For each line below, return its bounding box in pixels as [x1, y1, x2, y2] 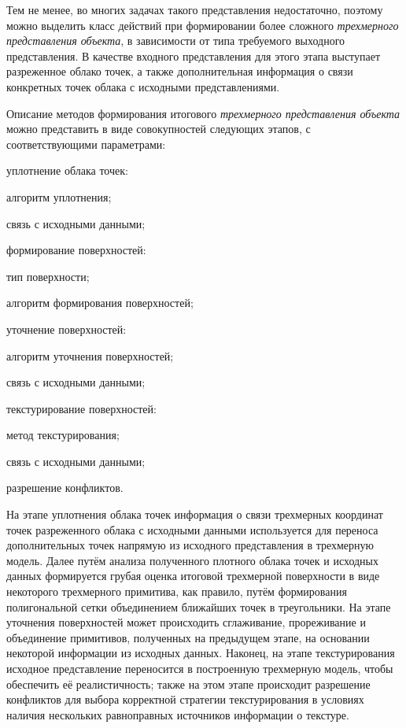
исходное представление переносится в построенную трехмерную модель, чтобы [6, 660, 393, 676]
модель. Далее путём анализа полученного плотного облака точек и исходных [6, 552, 378, 568]
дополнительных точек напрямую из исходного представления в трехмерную [6, 537, 375, 553]
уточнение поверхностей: [6, 320, 127, 337]
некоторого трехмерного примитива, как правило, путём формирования [6, 583, 347, 600]
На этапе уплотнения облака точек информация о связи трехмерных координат [6, 506, 383, 523]
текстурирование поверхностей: [6, 400, 157, 416]
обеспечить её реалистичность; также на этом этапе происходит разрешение [6, 675, 371, 692]
